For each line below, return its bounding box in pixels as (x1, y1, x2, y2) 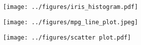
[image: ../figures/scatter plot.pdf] (3, 34, 131, 41)
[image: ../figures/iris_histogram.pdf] (3, 3, 139, 11)
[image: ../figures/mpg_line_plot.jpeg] (3, 18, 139, 26)
